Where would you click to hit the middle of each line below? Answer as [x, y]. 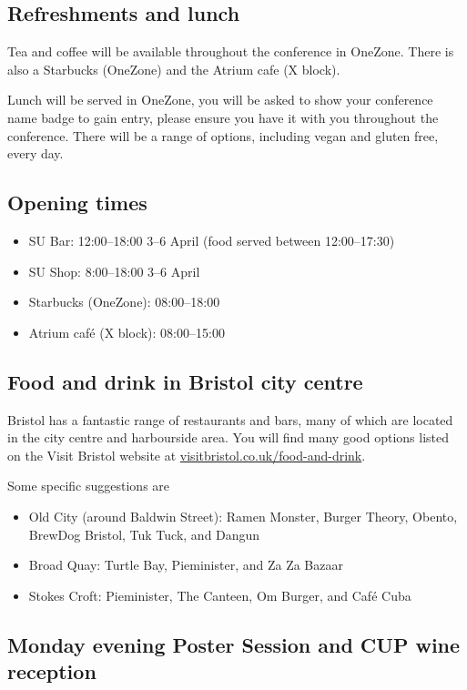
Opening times [77, 203]
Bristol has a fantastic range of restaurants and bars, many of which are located [230, 419]
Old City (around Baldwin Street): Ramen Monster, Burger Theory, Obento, [243, 516]
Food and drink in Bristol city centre [185, 381]
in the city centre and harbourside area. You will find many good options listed [228, 437]
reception [52, 671]
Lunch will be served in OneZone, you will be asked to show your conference [220, 100]
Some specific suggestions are [89, 486]
